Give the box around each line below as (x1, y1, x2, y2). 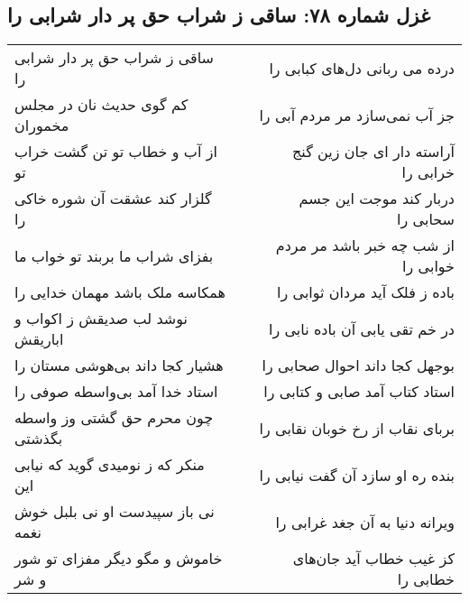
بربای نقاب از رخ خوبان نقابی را (259, 417, 455, 439)
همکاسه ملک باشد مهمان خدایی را (14, 282, 225, 303)
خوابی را (402, 255, 455, 277)
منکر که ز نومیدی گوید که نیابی (14, 454, 205, 476)
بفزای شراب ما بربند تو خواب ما (14, 245, 214, 266)
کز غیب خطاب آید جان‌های (292, 548, 455, 569)
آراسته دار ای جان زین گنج (292, 141, 455, 162)
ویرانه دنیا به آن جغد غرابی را (275, 511, 455, 532)
